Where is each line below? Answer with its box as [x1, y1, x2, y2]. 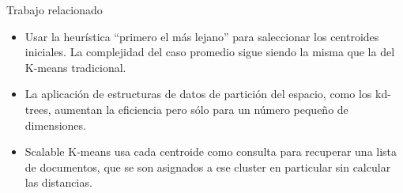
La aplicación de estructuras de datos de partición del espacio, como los [24, 85, 372, 102]
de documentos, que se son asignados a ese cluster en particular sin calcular [24, 158, 391, 175]
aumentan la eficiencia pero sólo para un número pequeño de [55, 100, 348, 117]
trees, [24, 100, 51, 117]
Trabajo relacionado [6, 2, 103, 17]
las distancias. [24, 174, 92, 191]
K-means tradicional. [24, 59, 126, 75]
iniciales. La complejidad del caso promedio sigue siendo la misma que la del [24, 44, 395, 60]
